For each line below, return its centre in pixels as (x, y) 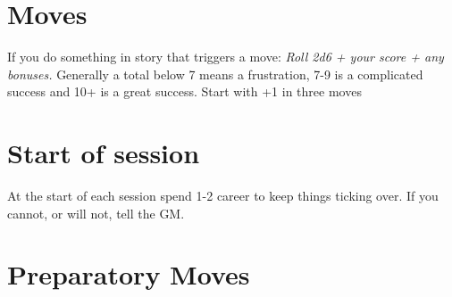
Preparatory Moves (129, 274)
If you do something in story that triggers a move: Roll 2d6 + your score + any (226, 57)
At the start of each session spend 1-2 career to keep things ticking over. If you (223, 196)
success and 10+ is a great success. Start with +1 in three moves (184, 91)
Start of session (104, 153)
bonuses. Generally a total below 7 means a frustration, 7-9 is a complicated (215, 74)
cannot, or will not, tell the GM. (96, 213)
